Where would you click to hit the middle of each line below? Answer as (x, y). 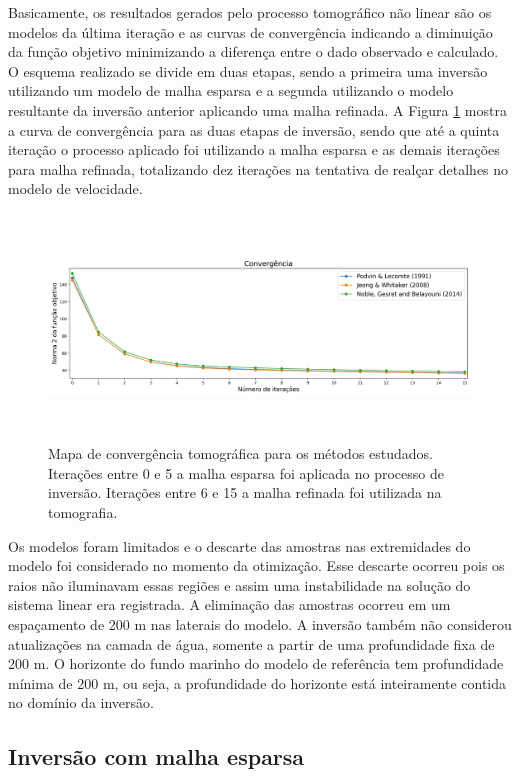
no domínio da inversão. (81, 702)
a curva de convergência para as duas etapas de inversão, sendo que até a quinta (254, 129)
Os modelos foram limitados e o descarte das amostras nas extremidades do (239, 545)
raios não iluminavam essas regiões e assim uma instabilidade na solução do (239, 584)
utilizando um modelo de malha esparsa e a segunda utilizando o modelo (231, 90)
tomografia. (83, 512)
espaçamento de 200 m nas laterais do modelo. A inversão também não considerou (260, 624)
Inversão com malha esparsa (156, 756)
